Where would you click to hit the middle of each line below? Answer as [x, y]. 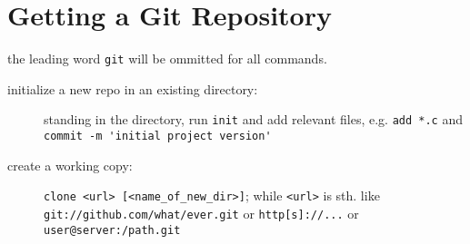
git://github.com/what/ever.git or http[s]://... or [201, 213]
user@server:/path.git [112, 230]
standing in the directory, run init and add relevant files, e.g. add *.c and [254, 119]
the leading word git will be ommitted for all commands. [167, 59]
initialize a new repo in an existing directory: [133, 88]
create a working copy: [70, 165]
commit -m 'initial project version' [158, 137]
